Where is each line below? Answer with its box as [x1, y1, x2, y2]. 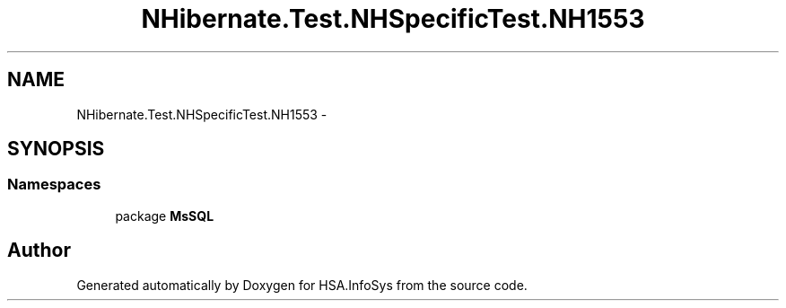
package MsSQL [115, 207, 214, 224]
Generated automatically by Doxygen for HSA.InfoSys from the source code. [76, 277, 528, 293]
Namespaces [7, 175, 101, 194]
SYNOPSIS [7, 137, 105, 161]
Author [7, 239, 71, 262]
